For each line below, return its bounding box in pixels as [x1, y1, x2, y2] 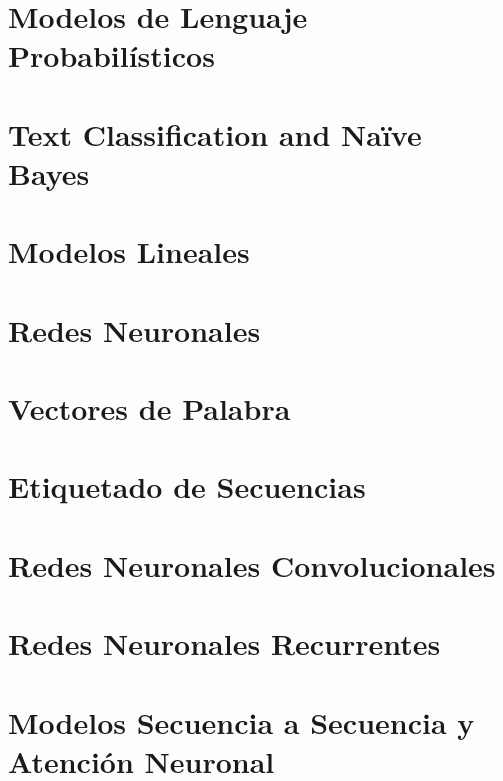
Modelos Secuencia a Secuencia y [8, 701, 475, 742]
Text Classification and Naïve [8, 113, 422, 154]
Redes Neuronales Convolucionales [8, 544, 496, 585]
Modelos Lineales [8, 231, 250, 272]
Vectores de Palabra [8, 388, 291, 429]
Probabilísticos [8, 35, 215, 76]
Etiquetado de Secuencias [8, 466, 366, 507]
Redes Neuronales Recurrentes [8, 623, 441, 664]
